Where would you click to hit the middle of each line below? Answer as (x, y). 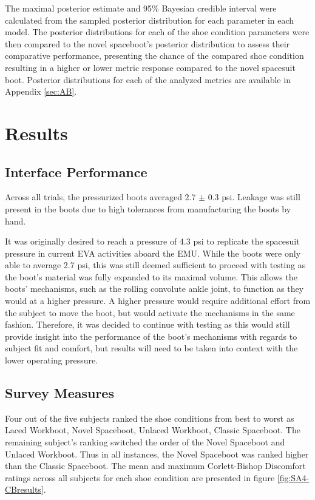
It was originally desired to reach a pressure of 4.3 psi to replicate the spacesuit (152, 241)
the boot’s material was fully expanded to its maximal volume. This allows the (151, 276)
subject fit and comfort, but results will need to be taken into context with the (151, 348)
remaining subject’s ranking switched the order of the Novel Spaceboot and (145, 442)
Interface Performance (76, 171)
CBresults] (24, 489)
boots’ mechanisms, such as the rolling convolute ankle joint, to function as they (154, 289)
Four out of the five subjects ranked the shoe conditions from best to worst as (150, 418)
